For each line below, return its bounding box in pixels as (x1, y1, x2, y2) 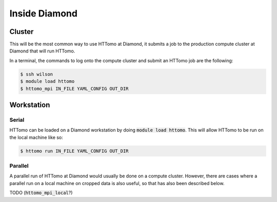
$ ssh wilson (20, 71, 53, 77)
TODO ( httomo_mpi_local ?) (9, 190, 73, 196)
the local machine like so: (9, 134, 64, 140)
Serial (9, 116, 25, 123)
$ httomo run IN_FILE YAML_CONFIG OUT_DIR (20, 148, 129, 154)
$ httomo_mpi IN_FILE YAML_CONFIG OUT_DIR (20, 85, 129, 91)
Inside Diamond (9, 8, 78, 19)
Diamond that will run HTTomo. (9, 48, 75, 54)
